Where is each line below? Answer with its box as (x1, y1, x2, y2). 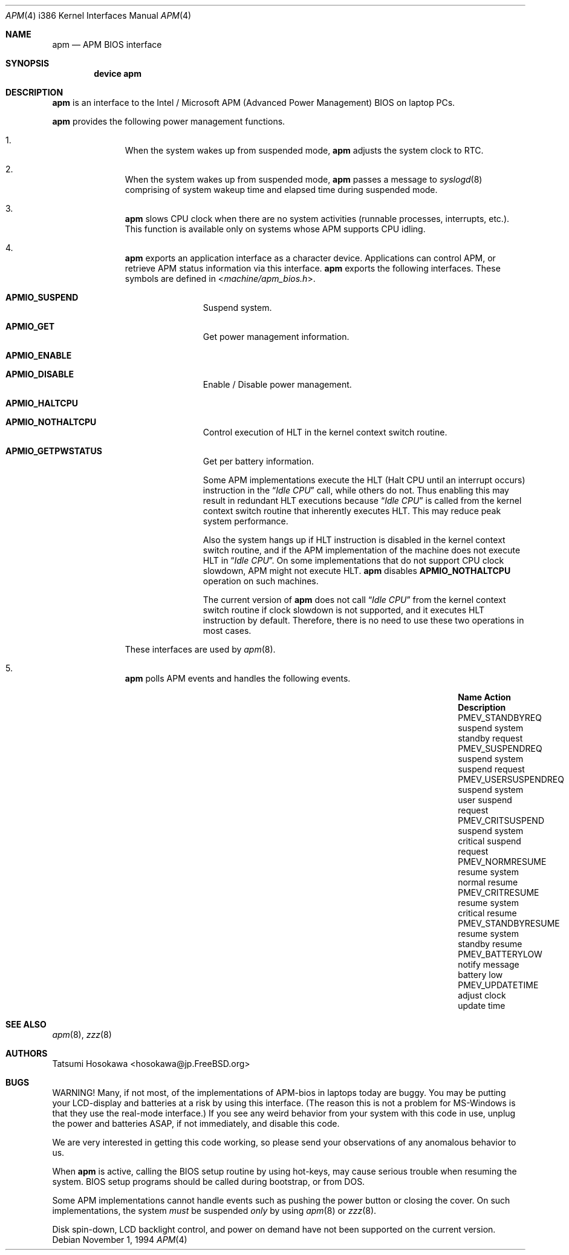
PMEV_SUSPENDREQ (458, 743, 542, 754)
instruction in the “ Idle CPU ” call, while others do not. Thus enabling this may (203, 485, 509, 495)
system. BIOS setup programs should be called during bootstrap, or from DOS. (52, 1176, 365, 1187)
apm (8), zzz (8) (52, 1029, 112, 1040)
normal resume (458, 877, 518, 887)
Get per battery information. (203, 456, 314, 466)
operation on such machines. (203, 576, 319, 586)
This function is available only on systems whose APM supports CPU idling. (125, 224, 426, 234)
